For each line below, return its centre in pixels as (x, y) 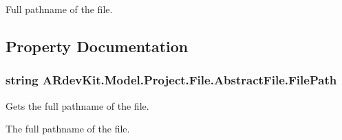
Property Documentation (97, 46)
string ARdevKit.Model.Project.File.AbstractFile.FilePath (171, 80)
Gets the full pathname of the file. (77, 105)
